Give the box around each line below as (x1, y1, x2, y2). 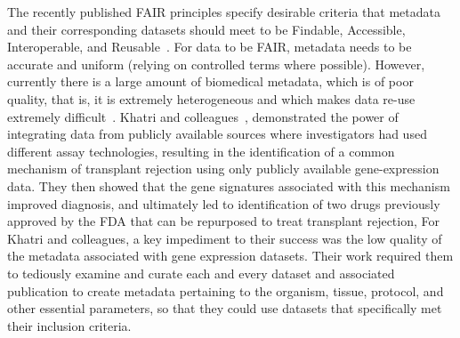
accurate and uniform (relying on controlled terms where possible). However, (7, 54, 425, 73)
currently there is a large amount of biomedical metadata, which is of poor (7, 72, 414, 91)
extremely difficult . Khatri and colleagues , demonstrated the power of (7, 107, 399, 125)
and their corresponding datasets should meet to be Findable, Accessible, (7, 20, 406, 38)
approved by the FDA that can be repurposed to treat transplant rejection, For (7, 212, 440, 230)
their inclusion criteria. (7, 316, 132, 334)
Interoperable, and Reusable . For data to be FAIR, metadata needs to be (7, 37, 412, 56)
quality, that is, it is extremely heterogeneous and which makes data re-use (7, 89, 416, 108)
